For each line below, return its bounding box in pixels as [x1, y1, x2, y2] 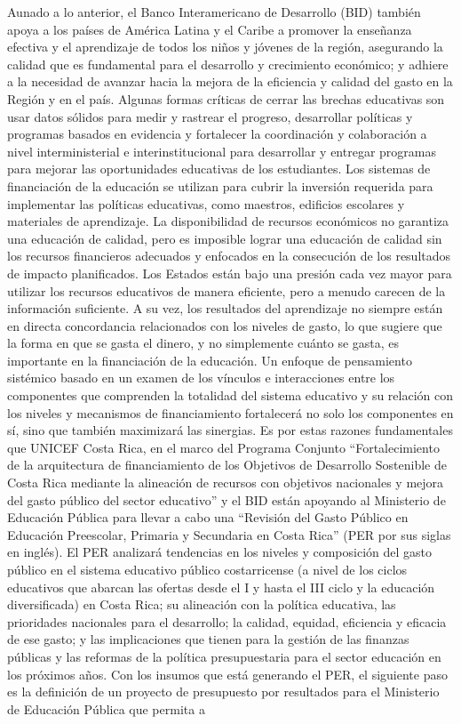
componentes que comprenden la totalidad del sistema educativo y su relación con [7, 386, 454, 405]
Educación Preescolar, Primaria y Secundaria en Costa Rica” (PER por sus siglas [7, 525, 451, 543]
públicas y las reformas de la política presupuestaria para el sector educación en [7, 647, 441, 665]
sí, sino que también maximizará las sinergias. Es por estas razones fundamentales [7, 421, 453, 439]
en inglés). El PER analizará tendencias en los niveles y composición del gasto [7, 543, 433, 561]
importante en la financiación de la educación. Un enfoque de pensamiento [7, 350, 412, 369]
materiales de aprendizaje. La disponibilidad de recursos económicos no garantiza [7, 212, 449, 230]
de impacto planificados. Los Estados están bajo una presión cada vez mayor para [7, 263, 452, 282]
